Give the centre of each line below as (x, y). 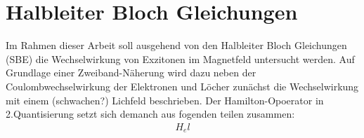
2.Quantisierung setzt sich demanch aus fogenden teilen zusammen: (150, 114)
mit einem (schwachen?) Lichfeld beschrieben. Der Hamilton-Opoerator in (165, 100)
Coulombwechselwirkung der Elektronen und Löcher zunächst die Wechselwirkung (182, 86)
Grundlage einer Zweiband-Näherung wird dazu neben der (131, 73)
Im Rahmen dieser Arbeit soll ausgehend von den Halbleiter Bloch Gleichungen (176, 45)
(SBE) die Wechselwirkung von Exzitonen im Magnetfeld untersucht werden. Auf (180, 58)
